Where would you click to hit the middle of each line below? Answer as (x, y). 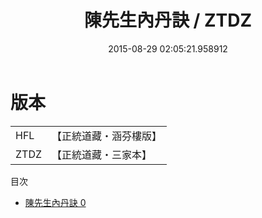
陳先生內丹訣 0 (55, 202)
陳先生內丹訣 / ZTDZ (168, 20)
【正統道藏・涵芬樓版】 (107, 136)
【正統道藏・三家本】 (102, 154)
